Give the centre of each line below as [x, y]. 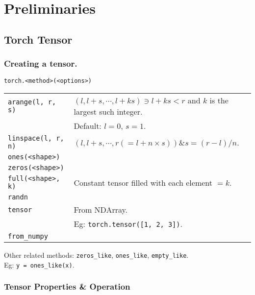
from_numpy [28, 236]
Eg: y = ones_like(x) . [39, 264]
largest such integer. [108, 112]
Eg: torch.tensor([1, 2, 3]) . [128, 224]
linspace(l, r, [36, 138]
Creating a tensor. [41, 63]
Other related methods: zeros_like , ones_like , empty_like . [96, 255]
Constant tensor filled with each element [143, 182]
